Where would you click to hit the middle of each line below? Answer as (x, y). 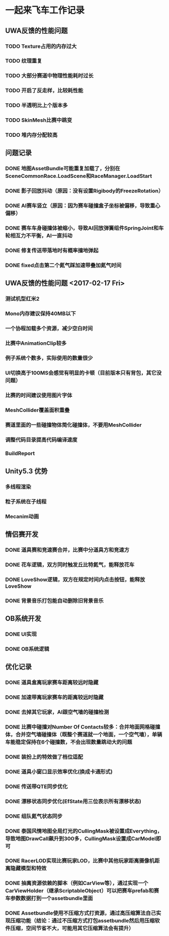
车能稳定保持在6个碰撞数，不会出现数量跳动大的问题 (69, 742)
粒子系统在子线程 (26, 501)
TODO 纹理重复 (24, 61)
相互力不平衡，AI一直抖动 (41, 236)
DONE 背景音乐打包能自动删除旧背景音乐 (55, 600)
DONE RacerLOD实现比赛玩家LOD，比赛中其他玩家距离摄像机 (80, 861)
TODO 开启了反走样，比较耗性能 (44, 90)
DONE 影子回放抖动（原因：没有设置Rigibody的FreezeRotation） (84, 191)
